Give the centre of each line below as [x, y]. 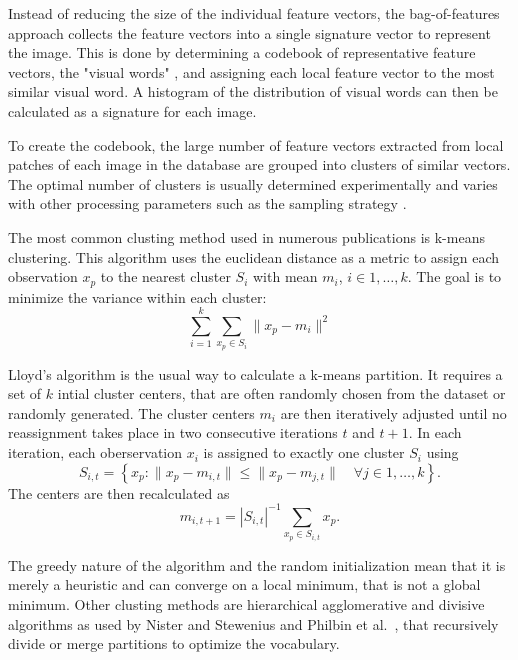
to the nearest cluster [165, 276]
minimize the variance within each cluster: [137, 296]
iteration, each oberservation [95, 452]
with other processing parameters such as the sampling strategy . [207, 203]
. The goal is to [454, 276]
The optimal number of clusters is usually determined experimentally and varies [253, 183]
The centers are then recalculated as [119, 492]
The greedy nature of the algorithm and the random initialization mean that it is [257, 564]
